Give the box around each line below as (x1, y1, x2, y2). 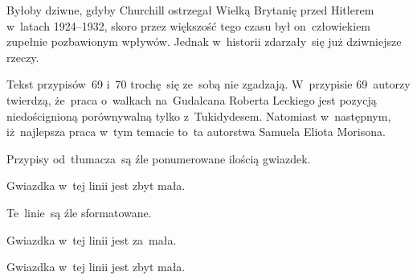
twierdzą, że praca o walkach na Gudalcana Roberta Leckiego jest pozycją (6, 91, 377, 108)
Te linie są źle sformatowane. (6, 204, 152, 220)
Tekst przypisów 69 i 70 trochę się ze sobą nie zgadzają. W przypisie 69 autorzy (6, 76, 411, 93)
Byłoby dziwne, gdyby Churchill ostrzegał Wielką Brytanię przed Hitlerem (6, 2, 374, 18)
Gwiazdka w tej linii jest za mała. (6, 231, 177, 248)
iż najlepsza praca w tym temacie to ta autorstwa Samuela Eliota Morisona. (6, 123, 386, 140)
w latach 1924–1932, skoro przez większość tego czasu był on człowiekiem (6, 17, 371, 34)
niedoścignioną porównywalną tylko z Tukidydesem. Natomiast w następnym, (6, 107, 391, 124)
